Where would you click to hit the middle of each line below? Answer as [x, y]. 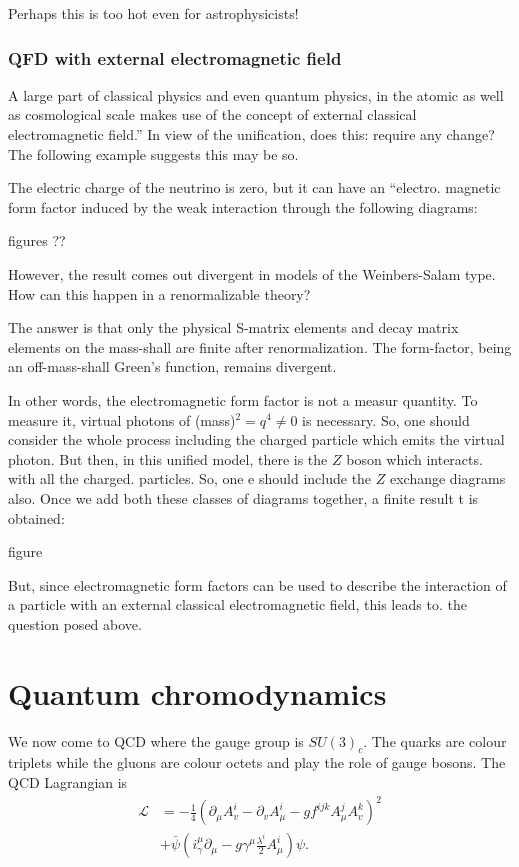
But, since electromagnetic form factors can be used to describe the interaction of [257, 584]
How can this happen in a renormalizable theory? [159, 293]
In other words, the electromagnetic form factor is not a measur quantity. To [243, 399]
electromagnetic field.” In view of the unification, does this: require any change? [251, 134]
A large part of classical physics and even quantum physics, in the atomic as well [256, 94]
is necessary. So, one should [386, 419]
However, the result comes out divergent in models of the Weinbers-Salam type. [252, 273]
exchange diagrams [447, 478]
